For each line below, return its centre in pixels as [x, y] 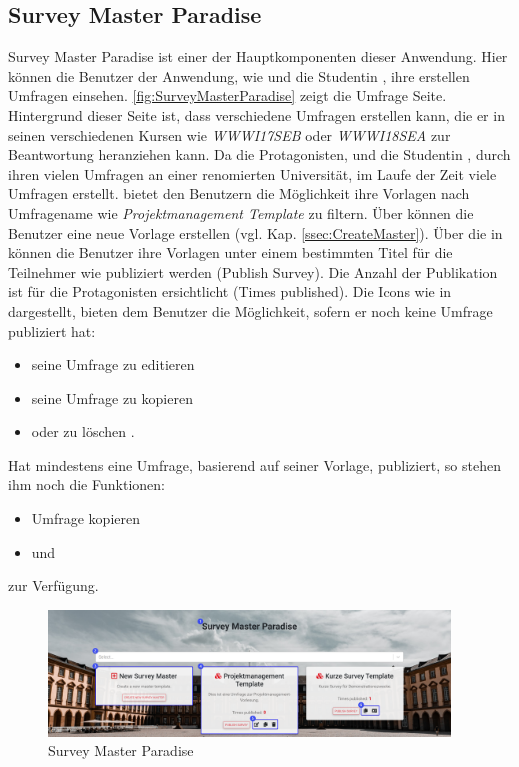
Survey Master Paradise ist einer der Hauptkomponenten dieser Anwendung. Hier [258, 56]
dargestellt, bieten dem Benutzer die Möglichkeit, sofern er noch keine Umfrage [250, 310]
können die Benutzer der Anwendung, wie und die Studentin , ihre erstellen [239, 75]
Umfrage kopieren [85, 518]
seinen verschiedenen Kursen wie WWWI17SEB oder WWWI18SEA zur [229, 134]
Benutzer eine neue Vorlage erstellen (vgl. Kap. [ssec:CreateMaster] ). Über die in [255, 232]
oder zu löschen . [83, 431]
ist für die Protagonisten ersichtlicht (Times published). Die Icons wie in [230, 291]
